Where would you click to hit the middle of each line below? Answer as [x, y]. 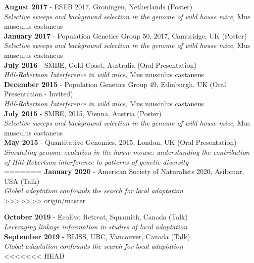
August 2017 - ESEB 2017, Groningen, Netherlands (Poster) [98, 6]
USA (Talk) [22, 181]
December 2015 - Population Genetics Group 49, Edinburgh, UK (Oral [115, 84]
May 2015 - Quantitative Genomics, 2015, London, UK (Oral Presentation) [120, 142]
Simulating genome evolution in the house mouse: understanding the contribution [127, 152]
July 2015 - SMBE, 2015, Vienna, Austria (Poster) [83, 113]
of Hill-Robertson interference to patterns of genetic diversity [96, 161]
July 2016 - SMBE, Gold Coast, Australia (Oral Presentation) [100, 65]
